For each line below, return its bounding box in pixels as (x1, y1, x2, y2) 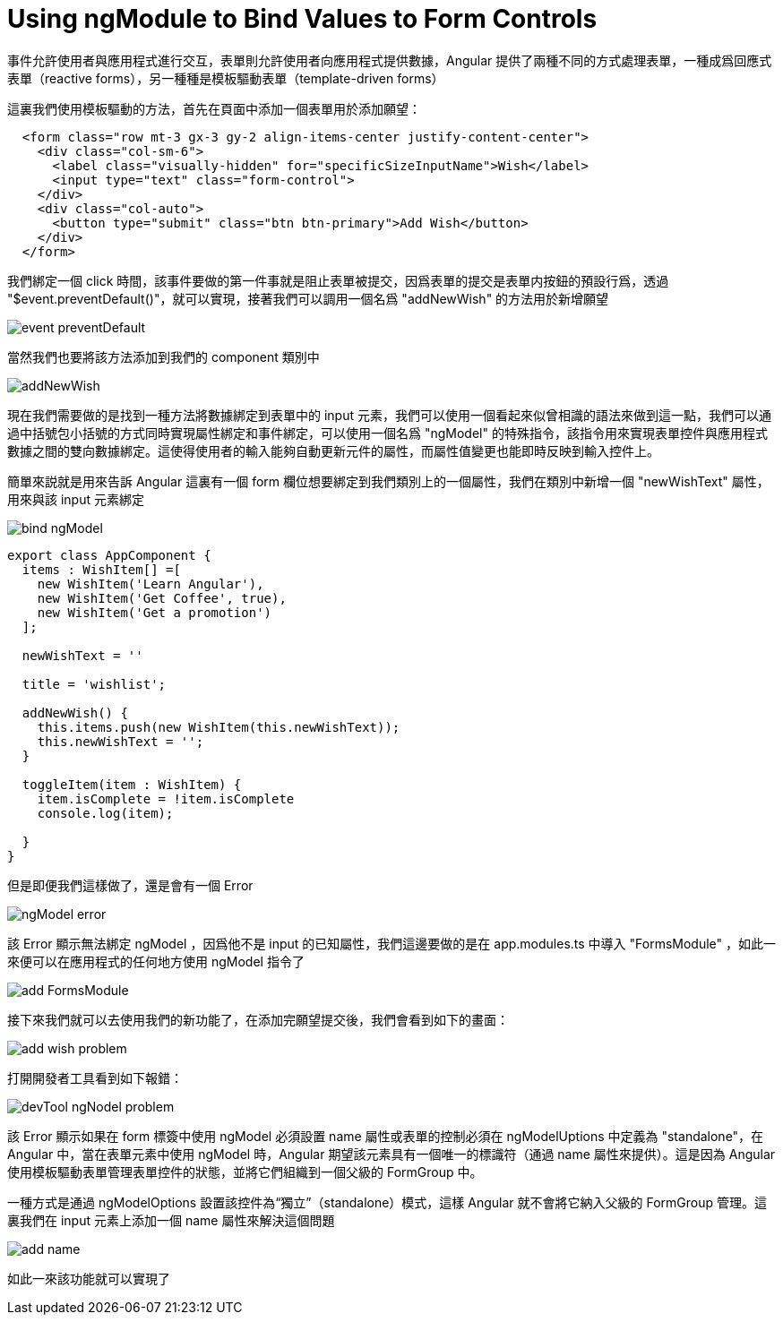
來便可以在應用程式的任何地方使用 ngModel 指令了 (7, 953, 305, 969)
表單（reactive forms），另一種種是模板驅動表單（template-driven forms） (7, 70, 444, 86)
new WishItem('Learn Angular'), (37, 576, 264, 591)
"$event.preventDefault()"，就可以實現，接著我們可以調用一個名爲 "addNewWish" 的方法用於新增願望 (7, 290, 609, 306)
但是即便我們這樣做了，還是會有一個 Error (7, 877, 254, 893)
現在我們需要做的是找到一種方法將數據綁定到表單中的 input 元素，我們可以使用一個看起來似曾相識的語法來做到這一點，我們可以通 (7, 407, 771, 423)
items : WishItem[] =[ (22, 562, 181, 577)
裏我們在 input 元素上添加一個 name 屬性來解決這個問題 (7, 1212, 335, 1228)
